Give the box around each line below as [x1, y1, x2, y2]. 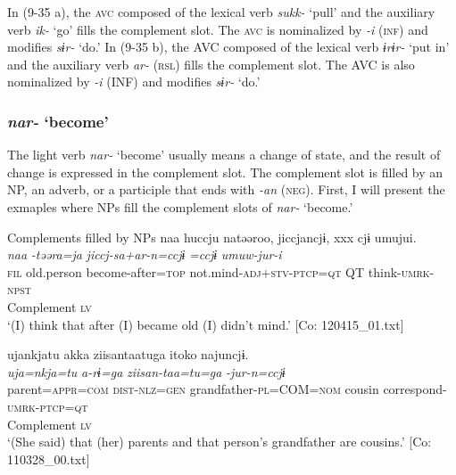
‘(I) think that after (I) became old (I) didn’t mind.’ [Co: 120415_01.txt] [7, 315, 404, 333]
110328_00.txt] [7, 449, 90, 468]
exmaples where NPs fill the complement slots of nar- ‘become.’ [7, 197, 353, 216]
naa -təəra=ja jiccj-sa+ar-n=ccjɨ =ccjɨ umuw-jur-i [7, 245, 282, 264]
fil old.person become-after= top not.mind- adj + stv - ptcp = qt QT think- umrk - [7, 262, 435, 281]
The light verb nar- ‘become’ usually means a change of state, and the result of [7, 145, 441, 164]
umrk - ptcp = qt [7, 397, 88, 415]
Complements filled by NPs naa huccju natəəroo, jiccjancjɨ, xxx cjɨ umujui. [7, 227, 417, 246]
